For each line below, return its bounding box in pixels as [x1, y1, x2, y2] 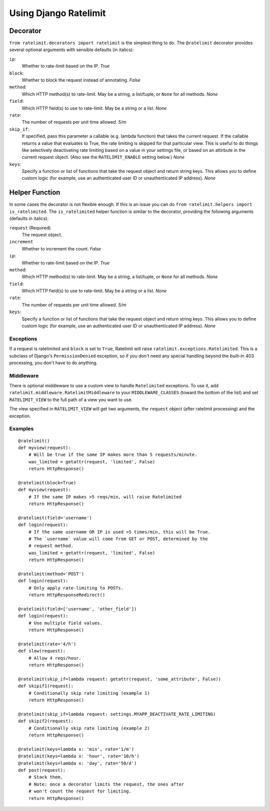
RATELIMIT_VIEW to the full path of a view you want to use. [9, 396, 133, 403]
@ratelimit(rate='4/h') [18, 641, 76, 647]
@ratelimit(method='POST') [18, 571, 84, 577]
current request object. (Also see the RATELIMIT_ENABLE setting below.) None [21, 154, 185, 160]
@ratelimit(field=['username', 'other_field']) [18, 606, 137, 612]
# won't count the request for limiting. [28, 788, 132, 794]
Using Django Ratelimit [9, 8, 106, 19]
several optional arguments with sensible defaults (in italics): [9, 47, 134, 53]
